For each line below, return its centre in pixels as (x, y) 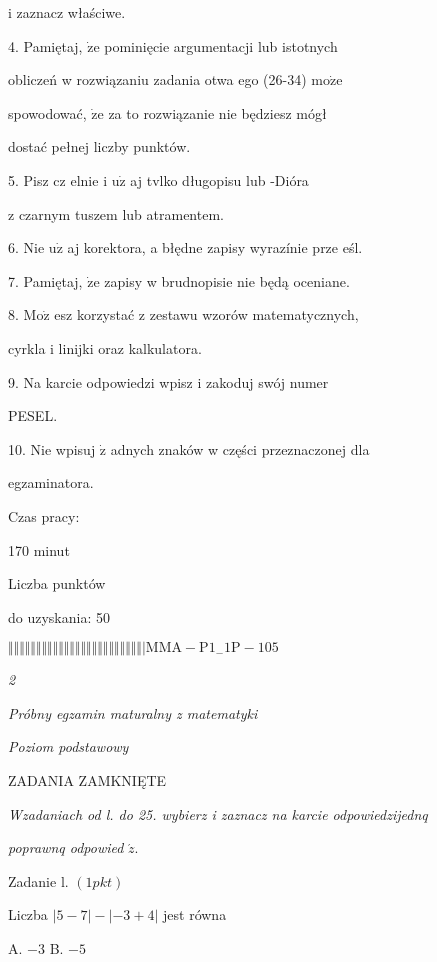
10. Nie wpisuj (52, 448)
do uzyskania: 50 (59, 616)
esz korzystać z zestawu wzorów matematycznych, (206, 314)
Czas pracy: (44, 515)
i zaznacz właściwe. (67, 12)
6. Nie (26, 247)
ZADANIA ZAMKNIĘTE (87, 780)
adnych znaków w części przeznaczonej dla (240, 448)
